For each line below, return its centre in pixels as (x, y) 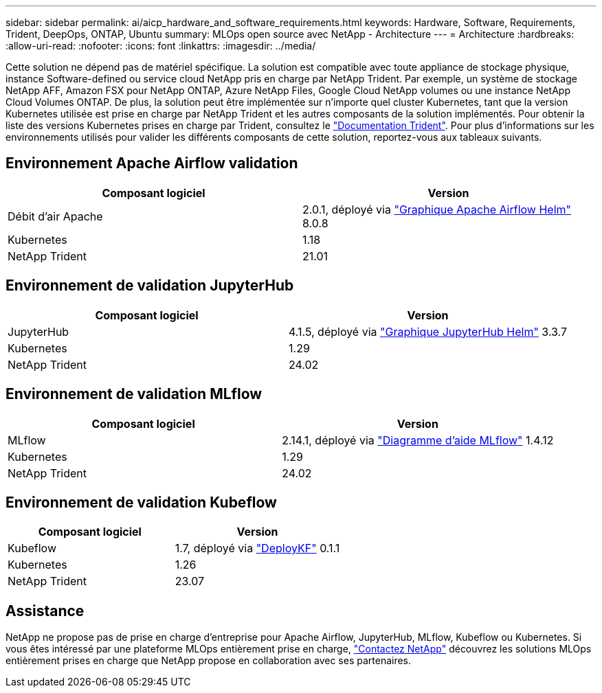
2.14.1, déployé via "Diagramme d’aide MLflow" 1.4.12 (418, 440)
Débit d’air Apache (55, 216)
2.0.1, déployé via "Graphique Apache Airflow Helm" (437, 209)
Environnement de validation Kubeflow (141, 502)
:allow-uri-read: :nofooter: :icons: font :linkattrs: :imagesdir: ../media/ (161, 46)
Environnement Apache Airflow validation (152, 163)
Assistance (45, 611)
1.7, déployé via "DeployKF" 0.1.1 (257, 548)
